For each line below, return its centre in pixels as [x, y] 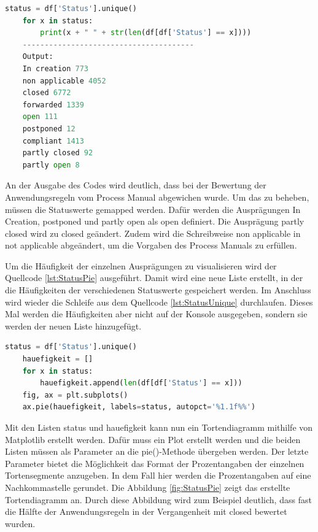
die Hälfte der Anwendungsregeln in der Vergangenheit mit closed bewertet [146, 511]
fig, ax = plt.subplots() [75, 395]
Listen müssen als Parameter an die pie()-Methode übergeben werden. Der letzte [157, 451]
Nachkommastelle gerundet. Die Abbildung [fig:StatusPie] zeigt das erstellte [148, 487]
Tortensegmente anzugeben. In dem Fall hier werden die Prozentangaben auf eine [158, 475]
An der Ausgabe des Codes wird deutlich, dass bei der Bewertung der [136, 185]
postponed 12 [49, 129]
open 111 [40, 117]
